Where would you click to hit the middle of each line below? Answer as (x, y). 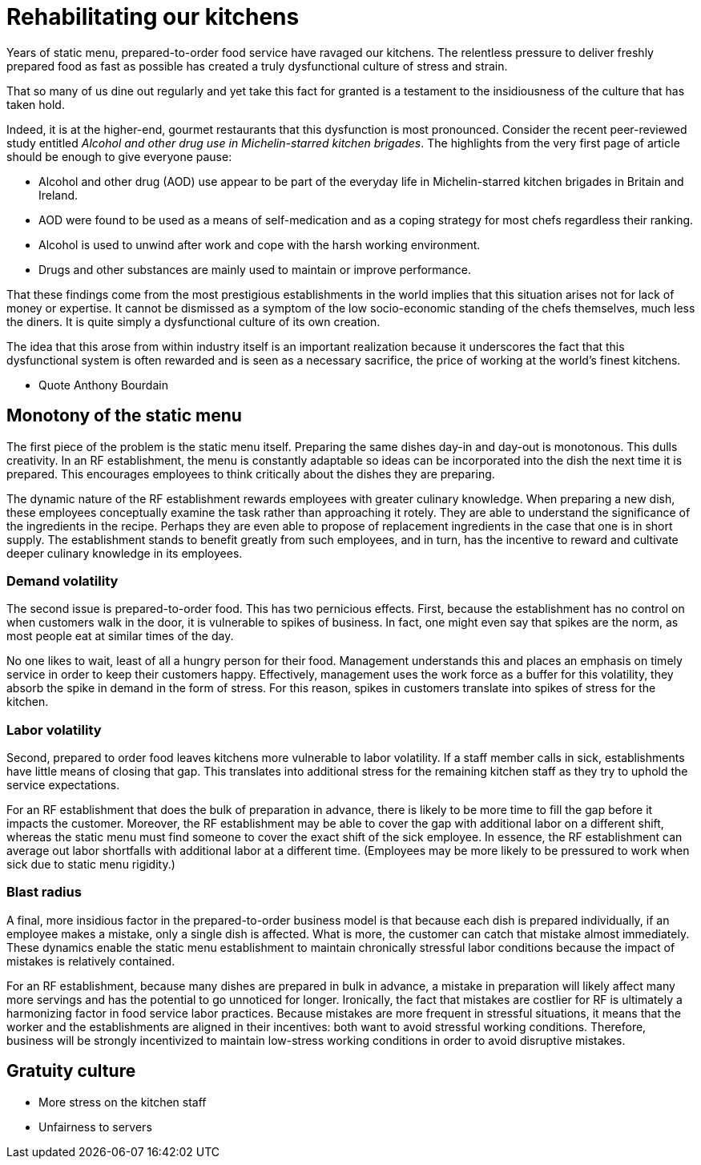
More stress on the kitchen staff (123, 1102)
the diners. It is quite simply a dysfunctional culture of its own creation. (193, 321)
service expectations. (63, 785)
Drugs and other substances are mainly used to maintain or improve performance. (255, 269)
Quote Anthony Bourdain (103, 385)
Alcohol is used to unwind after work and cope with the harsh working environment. (260, 244)
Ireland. (58, 195)
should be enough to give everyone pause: (119, 156)
